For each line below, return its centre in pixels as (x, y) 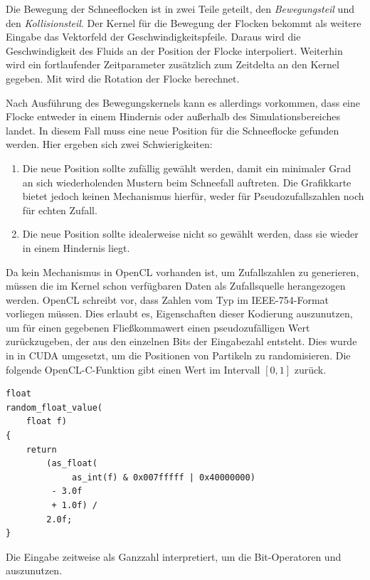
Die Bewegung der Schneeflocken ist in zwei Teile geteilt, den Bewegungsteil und (180, 9)
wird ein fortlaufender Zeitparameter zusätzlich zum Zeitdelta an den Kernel (173, 64)
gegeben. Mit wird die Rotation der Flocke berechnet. (123, 78)
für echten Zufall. (60, 210)
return (41, 449)
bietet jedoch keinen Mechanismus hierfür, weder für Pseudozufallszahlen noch (193, 196)
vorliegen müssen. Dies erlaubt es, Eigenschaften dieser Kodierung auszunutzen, (179, 313)
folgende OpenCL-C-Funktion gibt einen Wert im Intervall (133, 369)
